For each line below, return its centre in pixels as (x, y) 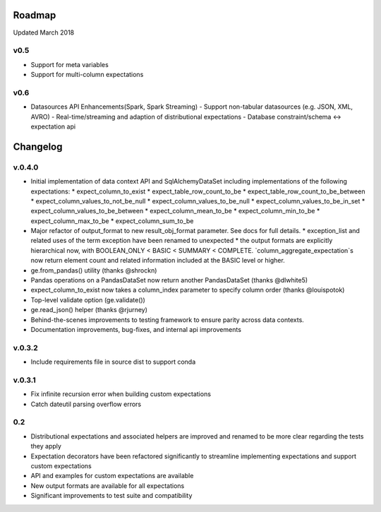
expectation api (53, 126)
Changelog (38, 147)
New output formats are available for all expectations (108, 486)
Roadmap (35, 15)
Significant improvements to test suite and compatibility (111, 496)
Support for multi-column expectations (87, 75)
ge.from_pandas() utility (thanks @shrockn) (94, 270)
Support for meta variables (69, 64)
